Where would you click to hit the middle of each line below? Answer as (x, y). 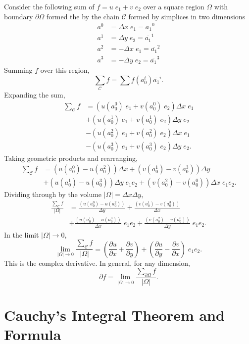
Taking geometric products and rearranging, (71, 158)
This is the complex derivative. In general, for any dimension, (97, 263)
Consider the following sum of (49, 6)
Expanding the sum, (35, 94)
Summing (18, 70)
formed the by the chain (83, 16)
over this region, (65, 70)
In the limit (22, 234)
